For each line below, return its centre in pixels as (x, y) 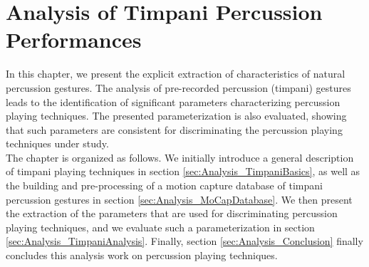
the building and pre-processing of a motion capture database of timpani (164, 185)
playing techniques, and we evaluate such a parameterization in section (160, 227)
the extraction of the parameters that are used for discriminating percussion (172, 213)
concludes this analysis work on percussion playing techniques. (142, 255)
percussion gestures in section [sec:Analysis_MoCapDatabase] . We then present (179, 199)
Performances (74, 40)
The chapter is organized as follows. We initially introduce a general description (180, 157)
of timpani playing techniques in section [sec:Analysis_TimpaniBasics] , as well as (183, 171)
